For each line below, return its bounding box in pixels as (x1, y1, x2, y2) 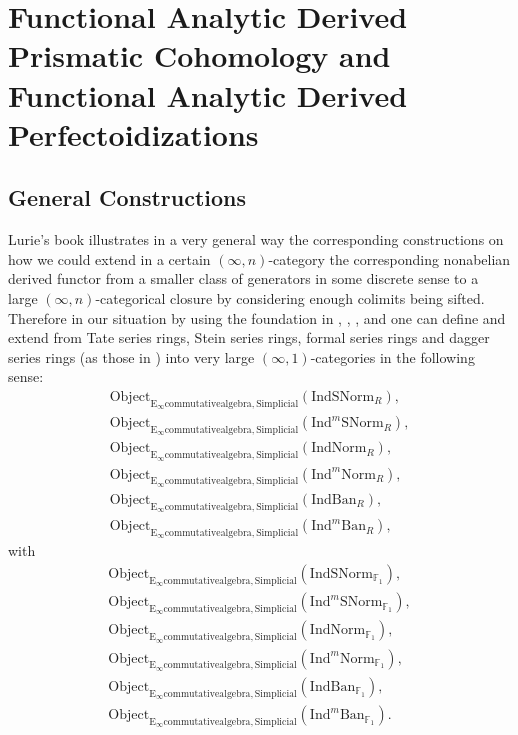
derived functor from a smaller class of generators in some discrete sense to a (8, 268, 479, 289)
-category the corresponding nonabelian (268, 248, 511, 269)
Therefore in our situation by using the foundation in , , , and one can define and (8, 307, 506, 328)
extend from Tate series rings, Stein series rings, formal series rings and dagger (8, 327, 490, 348)
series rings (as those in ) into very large (8, 346, 255, 367)
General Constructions (8, 182, 247, 213)
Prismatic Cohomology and (8, 35, 391, 76)
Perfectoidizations (8, 113, 259, 154)
